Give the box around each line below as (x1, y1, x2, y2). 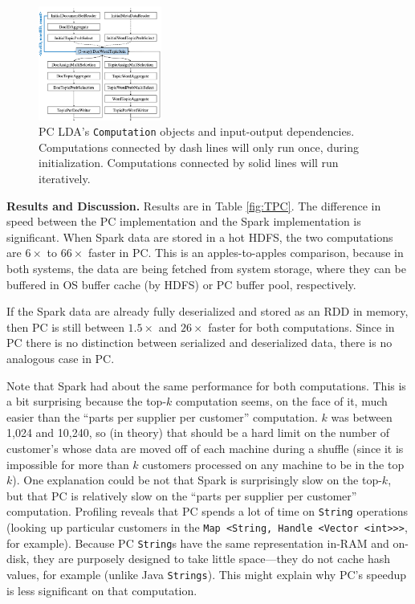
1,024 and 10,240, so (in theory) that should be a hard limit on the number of (6, 424, 390, 441)
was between (331, 408, 393, 425)
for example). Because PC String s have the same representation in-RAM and (6, 534, 389, 551)
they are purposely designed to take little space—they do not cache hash (33, 550, 391, 567)
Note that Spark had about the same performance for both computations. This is (6, 377, 406, 394)
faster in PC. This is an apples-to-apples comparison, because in (87, 244, 404, 261)
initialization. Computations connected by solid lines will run (39, 154, 339, 171)
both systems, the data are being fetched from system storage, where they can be (6, 260, 406, 276)
